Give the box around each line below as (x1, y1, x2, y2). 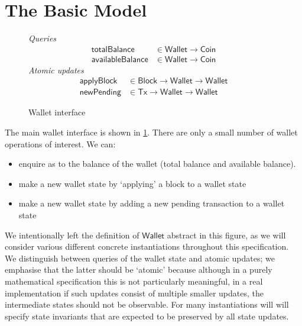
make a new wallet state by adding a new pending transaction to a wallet (18, 197, 285, 209)
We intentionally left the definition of (5, 228, 139, 241)
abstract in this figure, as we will (167, 228, 286, 241)
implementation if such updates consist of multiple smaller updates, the (5, 286, 264, 299)
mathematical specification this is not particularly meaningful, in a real (5, 275, 263, 287)
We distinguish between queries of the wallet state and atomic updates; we (5, 251, 275, 264)
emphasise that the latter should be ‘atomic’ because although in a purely (5, 263, 272, 276)
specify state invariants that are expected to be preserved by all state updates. (5, 309, 289, 322)
